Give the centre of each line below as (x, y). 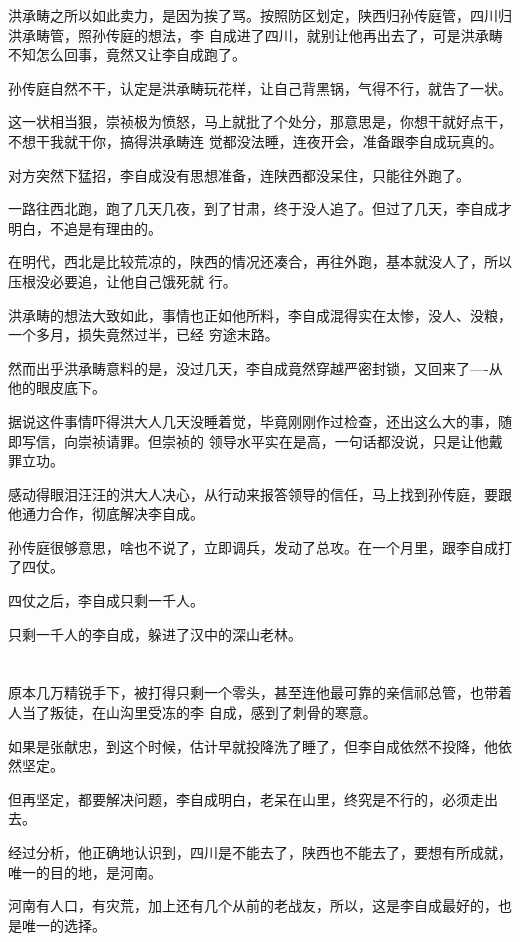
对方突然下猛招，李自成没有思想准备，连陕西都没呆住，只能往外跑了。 (239, 174)
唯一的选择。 (63, 924)
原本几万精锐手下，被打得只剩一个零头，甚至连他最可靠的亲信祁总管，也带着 (260, 692)
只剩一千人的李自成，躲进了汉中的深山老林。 (155, 633)
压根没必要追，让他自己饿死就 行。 (122, 280)
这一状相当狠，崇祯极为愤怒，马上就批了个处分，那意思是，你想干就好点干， (260, 121)
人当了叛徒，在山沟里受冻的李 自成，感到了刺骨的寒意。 (192, 712)
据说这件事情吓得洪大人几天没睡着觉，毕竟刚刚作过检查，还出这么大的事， (253, 420)
